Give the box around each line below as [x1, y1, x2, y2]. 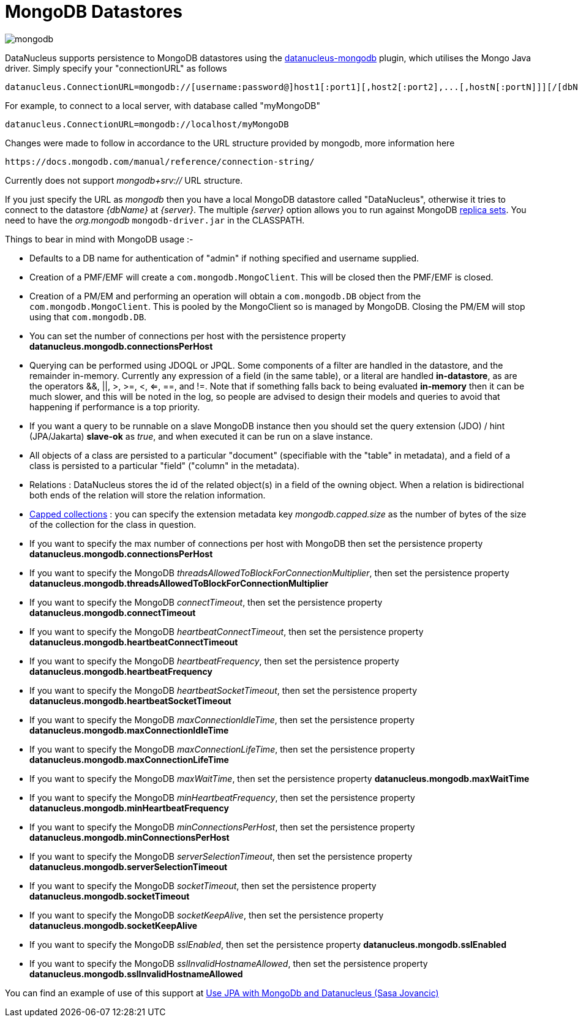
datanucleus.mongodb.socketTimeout [29, 890, 190, 901]
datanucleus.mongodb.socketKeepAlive [29, 920, 198, 931]
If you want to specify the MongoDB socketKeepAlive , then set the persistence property [29, 909, 384, 920]
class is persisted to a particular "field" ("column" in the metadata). [29, 460, 300, 471]
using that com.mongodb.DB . [29, 311, 147, 322]
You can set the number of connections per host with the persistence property [29, 330, 346, 341]
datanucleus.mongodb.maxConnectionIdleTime [29, 724, 229, 735]
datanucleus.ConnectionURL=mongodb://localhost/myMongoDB [5, 119, 289, 129]
